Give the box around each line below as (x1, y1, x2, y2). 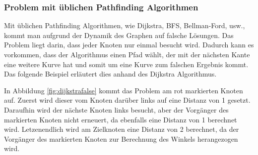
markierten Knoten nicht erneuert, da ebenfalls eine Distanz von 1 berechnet (4, 114, 237, 124)
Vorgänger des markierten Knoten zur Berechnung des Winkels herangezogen (4, 133, 238, 144)
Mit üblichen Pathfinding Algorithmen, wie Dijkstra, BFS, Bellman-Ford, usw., (4, 20, 245, 31)
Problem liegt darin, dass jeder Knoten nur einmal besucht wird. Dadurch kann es (4, 39, 254, 50)
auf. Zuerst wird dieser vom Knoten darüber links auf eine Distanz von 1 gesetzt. (4, 95, 251, 105)
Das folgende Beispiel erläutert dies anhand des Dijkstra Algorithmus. (4, 69, 217, 79)
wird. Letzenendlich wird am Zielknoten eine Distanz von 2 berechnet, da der (4, 124, 239, 134)
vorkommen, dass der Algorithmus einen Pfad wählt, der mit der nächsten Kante (4, 49, 250, 59)
